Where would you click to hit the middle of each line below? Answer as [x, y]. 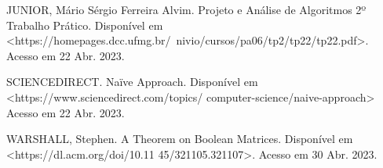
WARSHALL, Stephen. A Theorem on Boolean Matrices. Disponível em [180, 139]
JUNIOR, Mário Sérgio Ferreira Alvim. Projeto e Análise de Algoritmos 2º [186, 9]
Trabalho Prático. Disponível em [85, 25]
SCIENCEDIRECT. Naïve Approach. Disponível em [132, 82]
